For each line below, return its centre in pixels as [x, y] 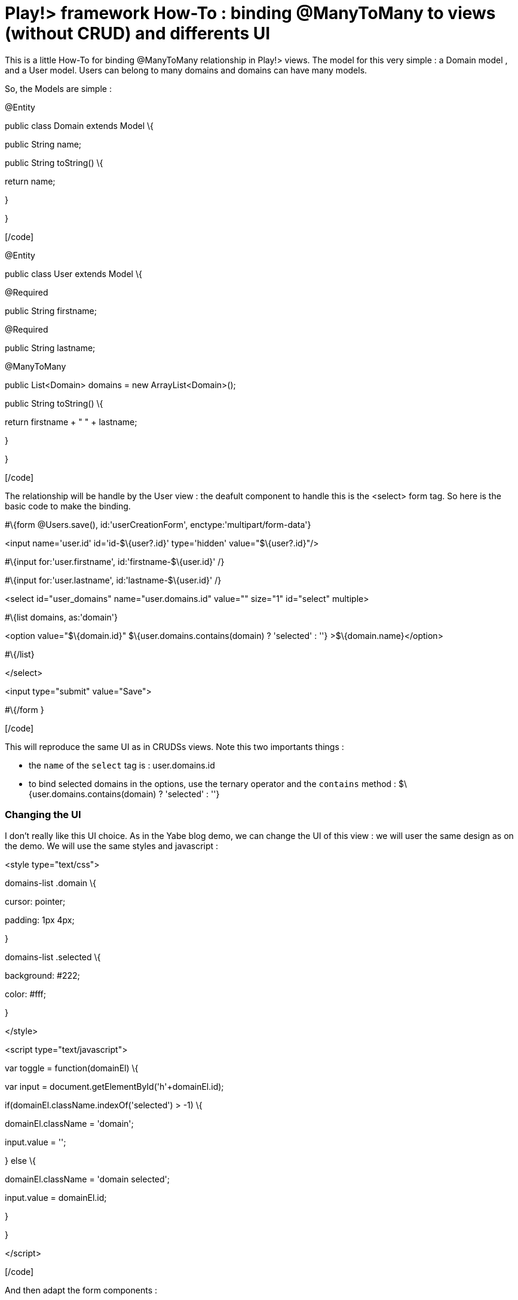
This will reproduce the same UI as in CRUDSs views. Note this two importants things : [174, 746]
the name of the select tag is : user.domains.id [122, 765]
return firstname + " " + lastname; [71, 422]
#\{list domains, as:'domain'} [61, 617]
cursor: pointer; [35, 901]
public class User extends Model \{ [73, 273]
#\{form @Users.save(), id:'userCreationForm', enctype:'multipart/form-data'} [158, 524]
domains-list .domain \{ [51, 883]
